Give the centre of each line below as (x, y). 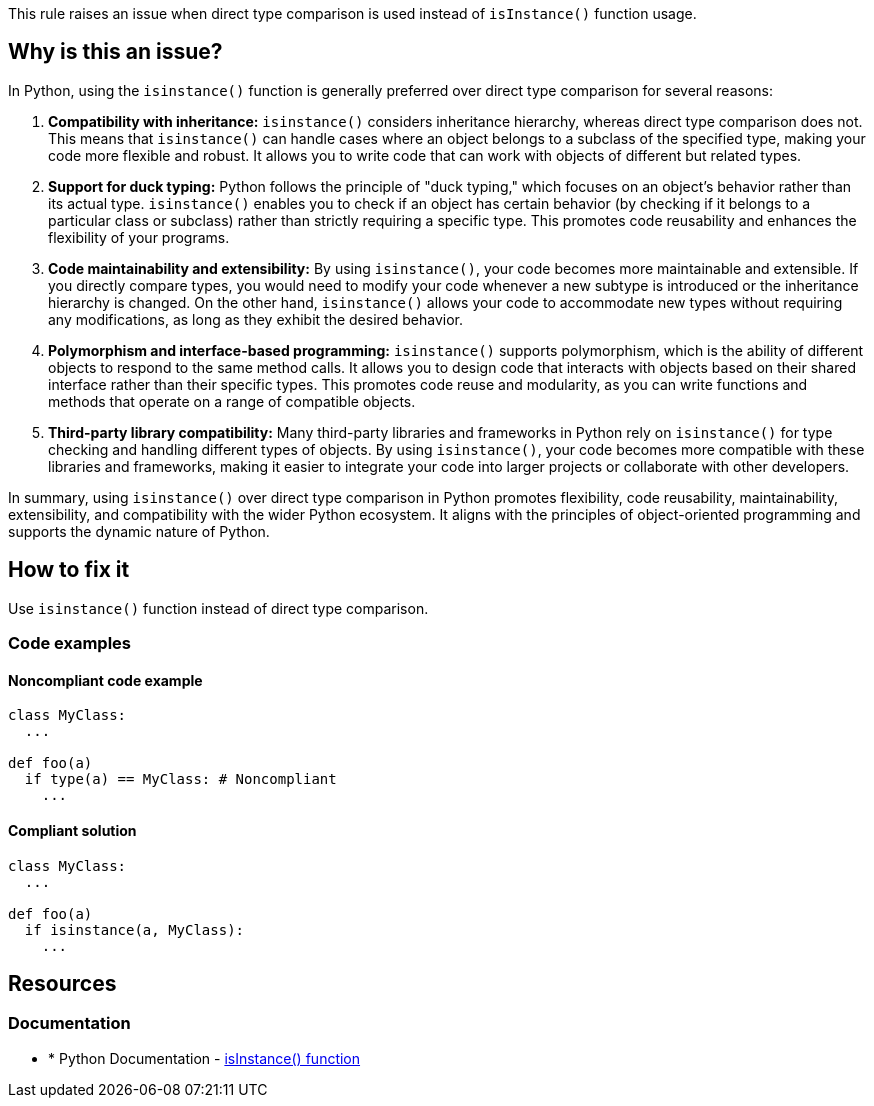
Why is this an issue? (115, 52)
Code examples (70, 643)
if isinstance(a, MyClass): (134, 929)
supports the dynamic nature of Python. (139, 531)
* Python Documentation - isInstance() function (204, 1058)
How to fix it (69, 570)
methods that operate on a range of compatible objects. (232, 401)
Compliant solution (72, 830)
